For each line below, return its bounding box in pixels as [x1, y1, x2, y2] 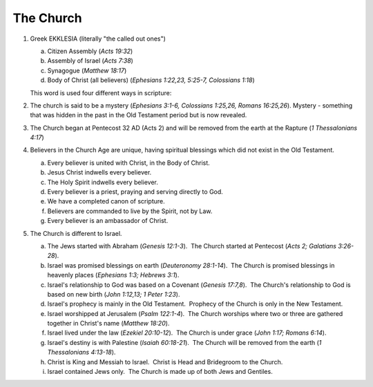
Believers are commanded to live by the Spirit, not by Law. [47, 207, 213, 215]
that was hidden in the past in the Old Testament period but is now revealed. [30, 111, 247, 119]
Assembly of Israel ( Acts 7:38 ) [47, 57, 134, 65]
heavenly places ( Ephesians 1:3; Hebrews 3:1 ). [47, 271, 180, 279]
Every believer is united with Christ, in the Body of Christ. [47, 159, 210, 167]
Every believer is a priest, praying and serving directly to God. [47, 188, 224, 196]
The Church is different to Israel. [30, 229, 122, 237]
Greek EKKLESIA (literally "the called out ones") [30, 34, 166, 43]
